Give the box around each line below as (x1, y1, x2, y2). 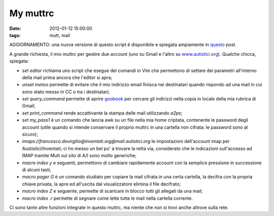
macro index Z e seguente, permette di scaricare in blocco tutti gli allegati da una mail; (22, 188, 203, 194)
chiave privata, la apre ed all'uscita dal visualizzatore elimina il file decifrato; (22, 181, 181, 187)
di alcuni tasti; (22, 166, 52, 172)
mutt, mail (49, 32, 71, 38)
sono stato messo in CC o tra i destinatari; (22, 89, 110, 95)
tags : (9, 32, 21, 38)
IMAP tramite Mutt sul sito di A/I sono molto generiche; (22, 153, 137, 159)
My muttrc (9, 8, 54, 19)
